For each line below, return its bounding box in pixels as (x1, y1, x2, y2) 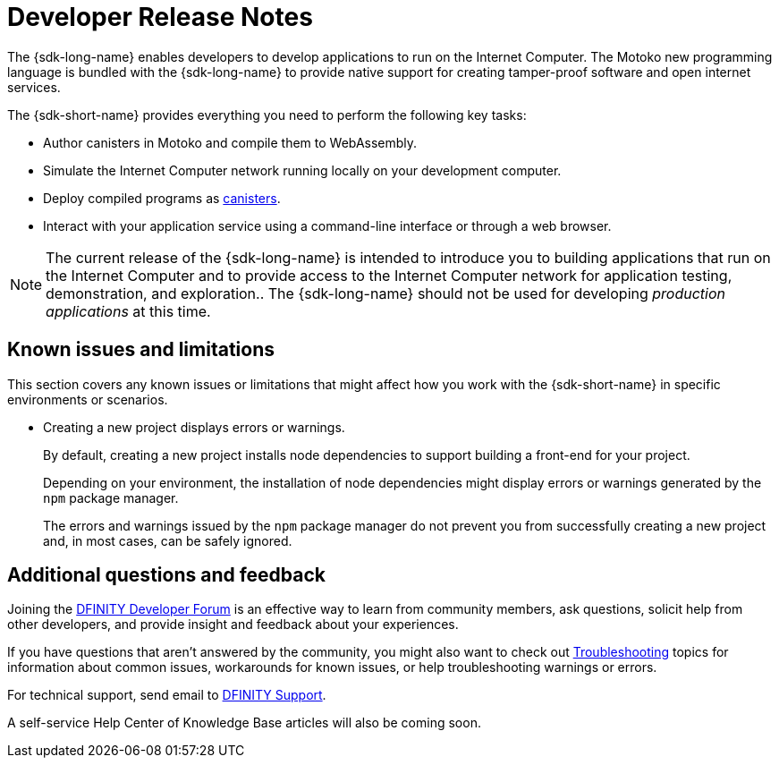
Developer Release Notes (7, 2, 313, 32)
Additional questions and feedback (7, 564, 326, 587)
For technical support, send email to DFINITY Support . (7, 687, 326, 703)
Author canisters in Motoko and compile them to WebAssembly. (43, 134, 418, 150)
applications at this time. (46, 302, 211, 320)
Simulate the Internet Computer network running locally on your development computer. (43, 162, 562, 178)
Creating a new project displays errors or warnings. (43, 419, 345, 435)
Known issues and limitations (7, 338, 275, 361)
